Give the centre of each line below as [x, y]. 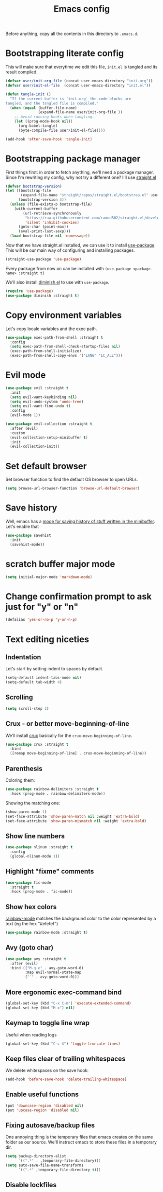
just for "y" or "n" [42, 607]
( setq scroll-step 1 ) [27, 708]
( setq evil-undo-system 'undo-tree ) [47, 402]
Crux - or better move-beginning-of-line [67, 724]
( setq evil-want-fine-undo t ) [40, 406]
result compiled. [22, 72]
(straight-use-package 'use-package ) [44, 259]
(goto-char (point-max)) [43, 227]
